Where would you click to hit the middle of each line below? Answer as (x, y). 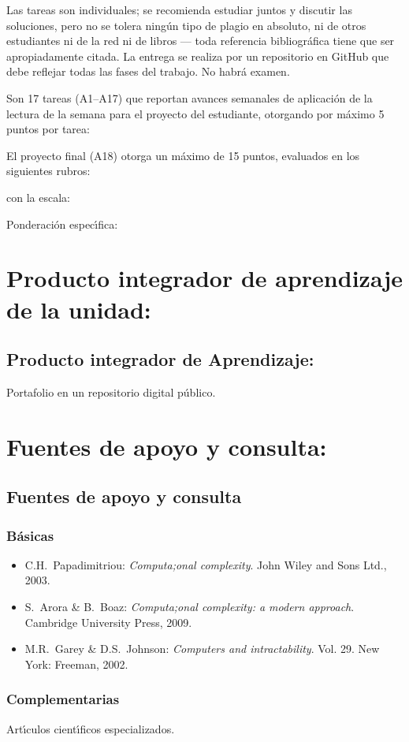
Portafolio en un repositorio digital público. (111, 392)
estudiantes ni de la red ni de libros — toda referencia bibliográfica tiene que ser (201, 41)
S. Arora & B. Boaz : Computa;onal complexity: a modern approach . (190, 607)
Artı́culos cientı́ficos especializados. (91, 728)
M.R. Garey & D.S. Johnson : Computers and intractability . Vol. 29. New (202, 649)
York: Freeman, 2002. (76, 664)
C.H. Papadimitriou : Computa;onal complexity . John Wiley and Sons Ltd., (206, 564)
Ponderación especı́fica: (62, 224)
